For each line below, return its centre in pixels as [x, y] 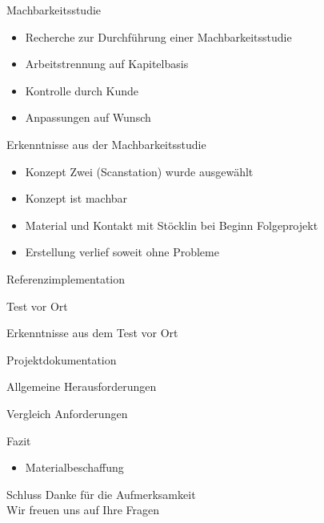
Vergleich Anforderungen [67, 413]
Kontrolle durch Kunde [82, 90]
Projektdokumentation [62, 359]
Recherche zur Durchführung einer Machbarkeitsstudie [158, 36]
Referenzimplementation [66, 278]
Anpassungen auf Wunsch [88, 117]
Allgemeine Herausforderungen [82, 386]
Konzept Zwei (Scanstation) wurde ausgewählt [139, 171]
